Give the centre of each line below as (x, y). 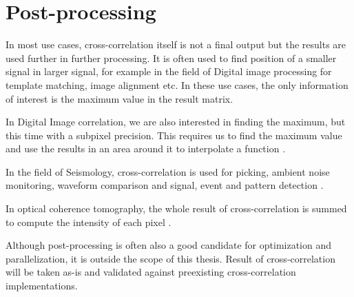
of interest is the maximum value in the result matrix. (119, 98)
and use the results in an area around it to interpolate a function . (146, 148)
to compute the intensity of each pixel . (88, 222)
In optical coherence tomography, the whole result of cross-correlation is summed (176, 208)
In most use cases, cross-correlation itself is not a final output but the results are (176, 44)
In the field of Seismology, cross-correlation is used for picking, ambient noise (168, 171)
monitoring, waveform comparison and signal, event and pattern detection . (165, 185)
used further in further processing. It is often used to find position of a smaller (171, 58)
